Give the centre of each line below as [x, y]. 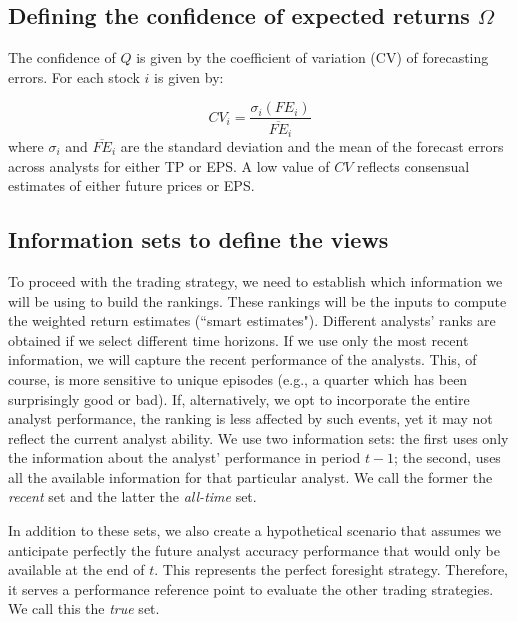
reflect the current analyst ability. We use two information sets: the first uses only [258, 437]
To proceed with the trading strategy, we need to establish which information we [255, 280]
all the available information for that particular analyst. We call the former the [250, 476]
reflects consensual [413, 165]
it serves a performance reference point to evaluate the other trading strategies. [251, 588]
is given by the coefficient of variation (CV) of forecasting [312, 57]
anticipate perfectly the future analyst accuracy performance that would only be [254, 549]
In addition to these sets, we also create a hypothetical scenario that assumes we [254, 530]
